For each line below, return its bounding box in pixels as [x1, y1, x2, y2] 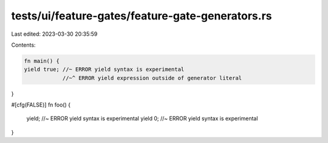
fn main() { [24, 58, 60, 64]
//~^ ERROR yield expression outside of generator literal [62, 75, 242, 81]
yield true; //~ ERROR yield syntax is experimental [24, 66, 185, 73]
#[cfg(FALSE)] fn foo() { [11, 101, 71, 108]
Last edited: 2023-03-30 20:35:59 [11, 30, 98, 38]
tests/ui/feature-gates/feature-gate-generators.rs [11, 9, 272, 22]
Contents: [11, 41, 36, 48]
